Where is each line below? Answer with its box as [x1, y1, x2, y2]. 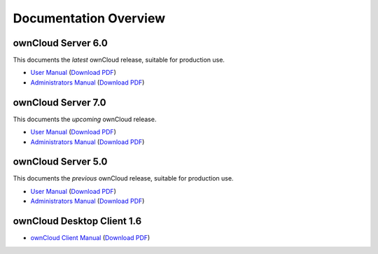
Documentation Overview [13, 10, 166, 26]
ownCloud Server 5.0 [13, 156, 108, 168]
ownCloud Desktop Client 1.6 [13, 216, 142, 227]
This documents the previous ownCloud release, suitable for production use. [13, 174, 234, 183]
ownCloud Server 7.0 [13, 97, 106, 108]
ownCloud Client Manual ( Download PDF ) [30, 234, 150, 242]
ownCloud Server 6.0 [13, 37, 108, 49]
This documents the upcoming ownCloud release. [13, 115, 157, 123]
